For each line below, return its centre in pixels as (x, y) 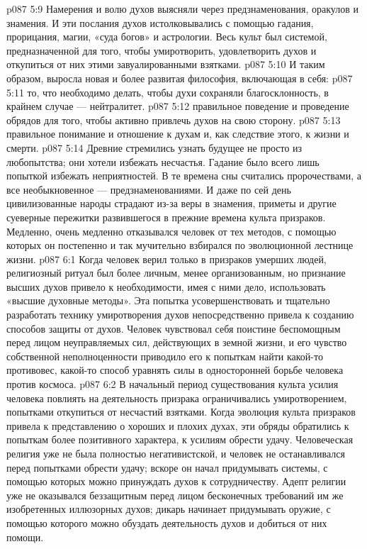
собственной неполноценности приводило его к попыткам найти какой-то (165, 356)
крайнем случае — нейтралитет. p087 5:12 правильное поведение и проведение (178, 106)
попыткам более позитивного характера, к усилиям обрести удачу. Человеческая (180, 439)
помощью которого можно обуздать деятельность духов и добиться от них (167, 522)
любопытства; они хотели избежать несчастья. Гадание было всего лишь (163, 161)
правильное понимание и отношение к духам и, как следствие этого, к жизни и (178, 134)
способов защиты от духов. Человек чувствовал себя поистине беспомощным (174, 328)
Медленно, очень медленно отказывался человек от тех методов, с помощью (171, 231)
